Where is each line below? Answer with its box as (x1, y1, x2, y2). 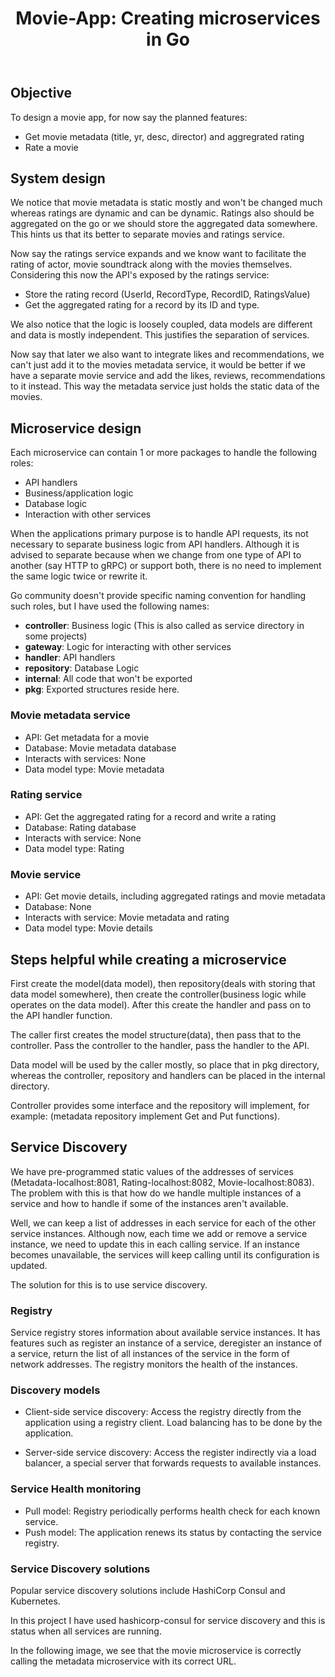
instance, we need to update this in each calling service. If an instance (10, 1238, 300, 1250)
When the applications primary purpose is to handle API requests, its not (10, 528, 309, 540)
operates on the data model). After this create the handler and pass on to (10, 998, 312, 1011)
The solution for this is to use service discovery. (10, 1278, 208, 1291)
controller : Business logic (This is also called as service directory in (24, 620, 305, 632)
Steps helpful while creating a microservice (10, 951, 287, 968)
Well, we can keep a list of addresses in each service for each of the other (10, 1217, 317, 1229)
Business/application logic (24, 487, 134, 499)
